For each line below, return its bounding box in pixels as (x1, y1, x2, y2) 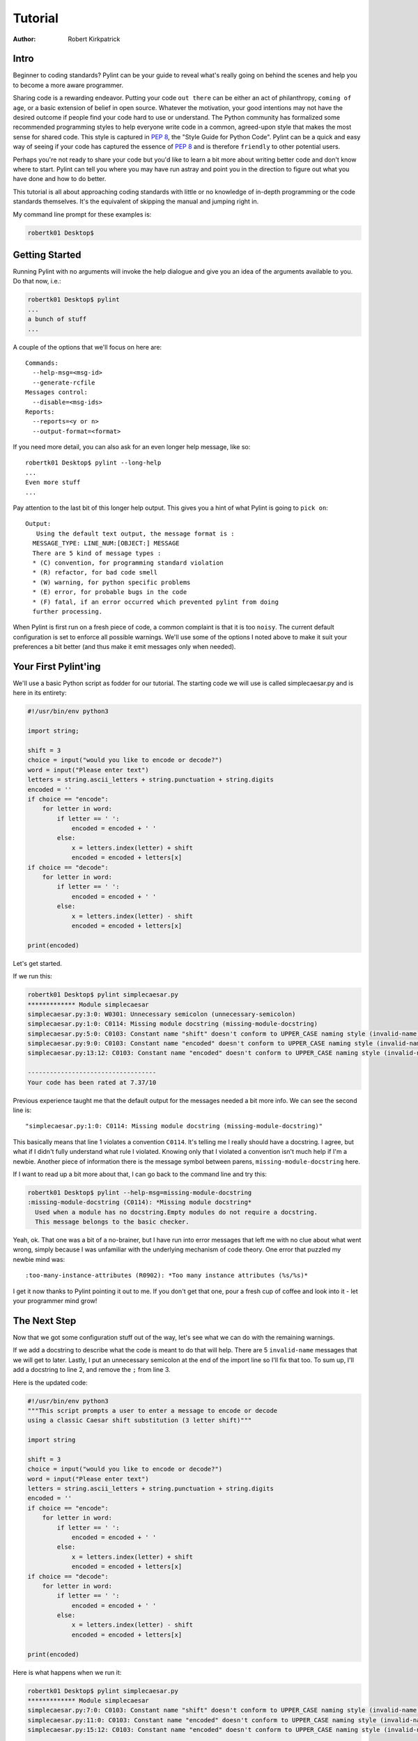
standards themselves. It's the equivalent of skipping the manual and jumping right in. (13, 197, 259, 205)
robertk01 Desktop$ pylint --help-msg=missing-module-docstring (27, 1188, 252, 1196)
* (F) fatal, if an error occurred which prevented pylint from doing (32, 598, 279, 606)
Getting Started (13, 249, 82, 260)
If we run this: (13, 972, 52, 981)
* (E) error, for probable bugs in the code (32, 588, 187, 596)
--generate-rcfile (32, 378, 95, 387)
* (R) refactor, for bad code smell (32, 568, 158, 577)
